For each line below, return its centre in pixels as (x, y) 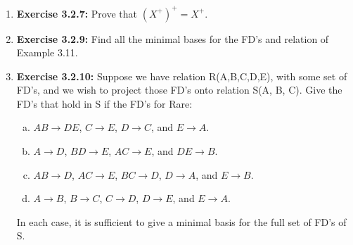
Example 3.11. (47, 52)
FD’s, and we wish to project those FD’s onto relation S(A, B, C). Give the (179, 90)
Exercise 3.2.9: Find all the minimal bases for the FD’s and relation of (173, 38)
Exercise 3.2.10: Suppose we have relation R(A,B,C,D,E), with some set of (182, 76)
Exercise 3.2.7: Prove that (77, 13)
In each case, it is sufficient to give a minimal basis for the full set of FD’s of (181, 221)
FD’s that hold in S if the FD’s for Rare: (104, 103)
